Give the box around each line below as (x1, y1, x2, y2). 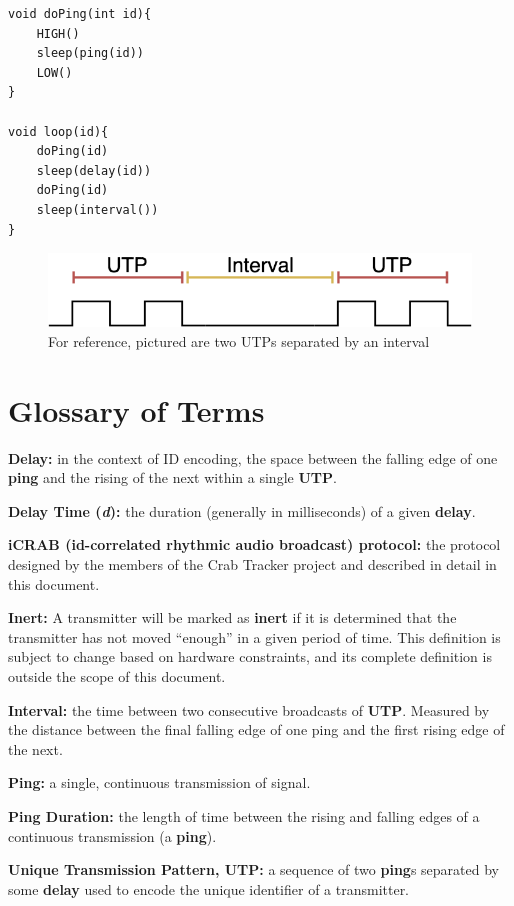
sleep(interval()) (36, 202, 159, 217)
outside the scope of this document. (8, 665, 226, 686)
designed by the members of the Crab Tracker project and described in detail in (8, 553, 497, 574)
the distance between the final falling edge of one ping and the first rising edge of (8, 719, 505, 740)
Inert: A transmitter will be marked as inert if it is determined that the (8, 607, 457, 628)
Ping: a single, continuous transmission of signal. (8, 772, 311, 793)
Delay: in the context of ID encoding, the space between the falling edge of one (8, 447, 498, 468)
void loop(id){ (8, 124, 109, 139)
